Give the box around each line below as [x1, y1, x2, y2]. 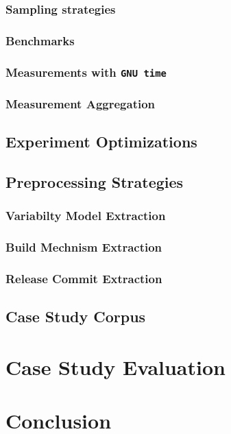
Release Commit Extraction [5, 270, 162, 287]
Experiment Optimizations [5, 131, 197, 152]
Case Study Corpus [5, 306, 146, 327]
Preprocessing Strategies [5, 171, 184, 193]
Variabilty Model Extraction [5, 207, 166, 224]
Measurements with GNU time [5, 63, 167, 80]
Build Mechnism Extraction [5, 239, 162, 256]
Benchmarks [5, 32, 75, 49]
